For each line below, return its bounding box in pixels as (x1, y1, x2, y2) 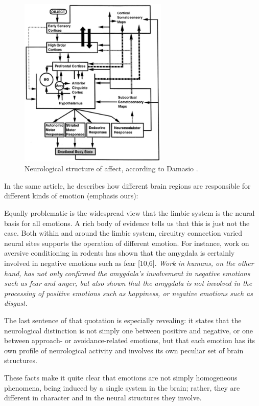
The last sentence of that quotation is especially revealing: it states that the (4, 315, 242, 326)
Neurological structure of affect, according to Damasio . (25, 163, 198, 174)
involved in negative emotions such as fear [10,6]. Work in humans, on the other (4, 258, 254, 268)
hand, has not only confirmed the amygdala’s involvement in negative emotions (4, 267, 250, 278)
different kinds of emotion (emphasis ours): (4, 190, 138, 201)
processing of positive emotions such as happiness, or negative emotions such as (4, 287, 253, 298)
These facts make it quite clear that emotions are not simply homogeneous (4, 372, 238, 382)
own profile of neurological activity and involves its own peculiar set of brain (4, 345, 244, 355)
